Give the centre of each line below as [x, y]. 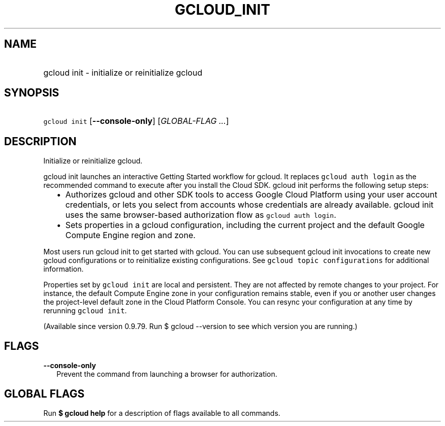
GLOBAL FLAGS [44, 394]
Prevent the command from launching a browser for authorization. [167, 374]
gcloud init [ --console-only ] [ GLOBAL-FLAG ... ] [136, 121]
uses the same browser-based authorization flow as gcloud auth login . [201, 215]
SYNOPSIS [32, 93]
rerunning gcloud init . [85, 311]
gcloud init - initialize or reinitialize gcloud [123, 72]
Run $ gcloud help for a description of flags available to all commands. [162, 413]
